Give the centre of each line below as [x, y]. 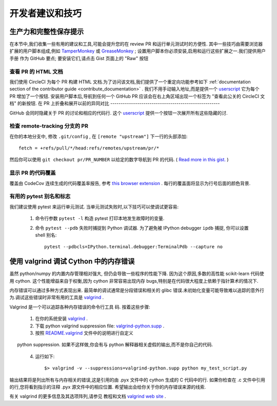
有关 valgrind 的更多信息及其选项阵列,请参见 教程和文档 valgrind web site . [88, 396]
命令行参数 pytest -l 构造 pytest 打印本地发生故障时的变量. [100, 218]
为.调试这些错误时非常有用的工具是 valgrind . [57, 298]
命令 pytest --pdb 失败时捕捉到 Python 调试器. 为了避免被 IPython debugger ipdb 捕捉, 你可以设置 [142, 228]
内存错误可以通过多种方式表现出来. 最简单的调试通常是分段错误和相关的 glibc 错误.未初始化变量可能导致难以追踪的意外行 [137, 290]
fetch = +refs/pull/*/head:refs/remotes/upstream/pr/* [89, 148]
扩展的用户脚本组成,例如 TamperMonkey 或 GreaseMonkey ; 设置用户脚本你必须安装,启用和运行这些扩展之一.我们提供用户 [138, 51]
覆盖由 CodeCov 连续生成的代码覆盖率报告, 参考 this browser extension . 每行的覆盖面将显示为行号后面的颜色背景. [130, 183]
